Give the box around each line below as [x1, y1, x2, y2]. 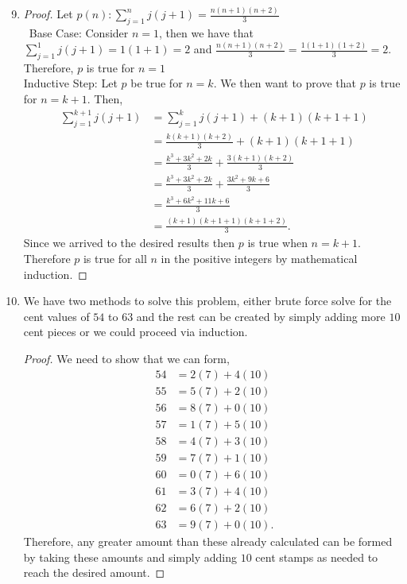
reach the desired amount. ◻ [23, 564, 165, 581]
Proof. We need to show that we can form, [23, 350, 230, 367]
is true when [247, 234, 308, 251]
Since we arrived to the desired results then [23, 234, 235, 251]
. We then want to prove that [213, 75, 356, 91]
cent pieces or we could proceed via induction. [23, 323, 248, 340]
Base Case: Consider [29, 25, 129, 41]
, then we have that [159, 25, 254, 41]
